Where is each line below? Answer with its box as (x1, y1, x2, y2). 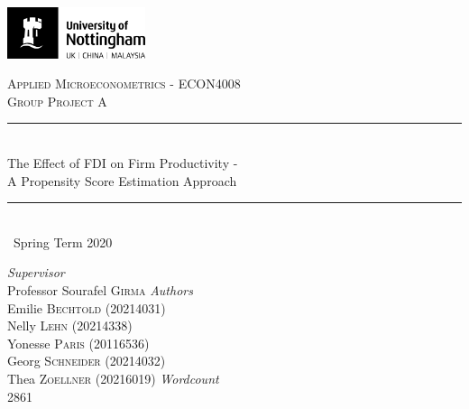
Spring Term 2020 (13, 232, 113, 251)
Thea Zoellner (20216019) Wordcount (7, 369, 219, 387)
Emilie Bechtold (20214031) (7, 298, 166, 317)
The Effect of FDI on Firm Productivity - (7, 153, 238, 172)
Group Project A (7, 91, 107, 110)
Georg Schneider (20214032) (7, 351, 166, 370)
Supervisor (7, 263, 65, 282)
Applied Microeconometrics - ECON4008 (7, 74, 241, 93)
